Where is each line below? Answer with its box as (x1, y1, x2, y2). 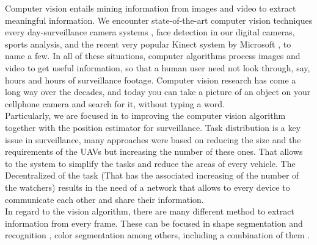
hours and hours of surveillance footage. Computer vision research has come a (5, 73, 296, 86)
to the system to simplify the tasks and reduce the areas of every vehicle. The (5, 157, 296, 169)
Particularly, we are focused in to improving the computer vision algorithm (5, 109, 286, 122)
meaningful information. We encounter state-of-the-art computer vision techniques (5, 13, 313, 26)
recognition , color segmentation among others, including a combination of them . (5, 229, 310, 241)
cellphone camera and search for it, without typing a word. (5, 97, 225, 110)
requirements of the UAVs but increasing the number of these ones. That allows (5, 145, 303, 158)
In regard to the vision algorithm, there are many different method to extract (5, 205, 295, 218)
